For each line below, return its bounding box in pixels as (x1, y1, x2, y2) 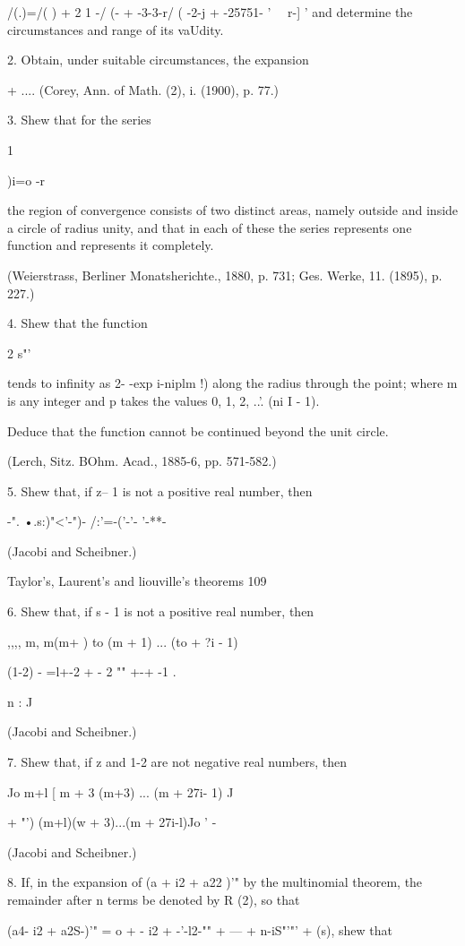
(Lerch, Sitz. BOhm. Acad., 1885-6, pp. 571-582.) (7, 451, 277, 470)
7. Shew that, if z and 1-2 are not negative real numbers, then (7, 752, 347, 771)
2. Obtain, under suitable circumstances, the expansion (7, 50, 309, 69)
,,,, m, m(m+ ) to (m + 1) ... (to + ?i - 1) (7, 632, 238, 650)
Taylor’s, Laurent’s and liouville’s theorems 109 (7, 572, 267, 590)
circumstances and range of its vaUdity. (7, 20, 224, 39)
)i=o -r (7, 170, 46, 189)
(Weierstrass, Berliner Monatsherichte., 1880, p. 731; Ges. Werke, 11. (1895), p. (7, 265, 443, 284)
